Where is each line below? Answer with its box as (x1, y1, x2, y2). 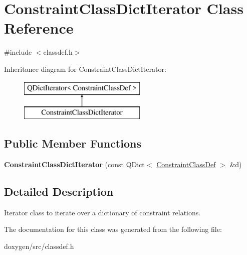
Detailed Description (4, 183, 114, 199)
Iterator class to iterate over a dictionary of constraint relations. (4, 207, 201, 217)
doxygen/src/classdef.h (4, 240, 74, 251)
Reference (4, 18, 74, 38)
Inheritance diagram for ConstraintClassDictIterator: (4, 63, 166, 74)
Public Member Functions (4, 136, 141, 151)
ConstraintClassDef (156, 159, 216, 169)
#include (4, 47, 32, 57)
